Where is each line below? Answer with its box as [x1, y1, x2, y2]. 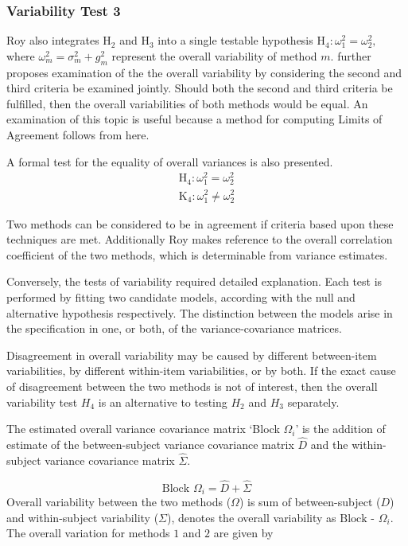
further [337, 47, 371, 64]
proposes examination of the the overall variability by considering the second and [6, 64, 402, 80]
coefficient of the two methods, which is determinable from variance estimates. [6, 246, 388, 263]
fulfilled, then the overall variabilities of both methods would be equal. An [6, 95, 368, 111]
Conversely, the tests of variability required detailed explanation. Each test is [6, 273, 383, 290]
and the [310, 436, 348, 453]
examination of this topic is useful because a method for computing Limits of [6, 111, 383, 127]
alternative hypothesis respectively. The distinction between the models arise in [6, 304, 393, 321]
